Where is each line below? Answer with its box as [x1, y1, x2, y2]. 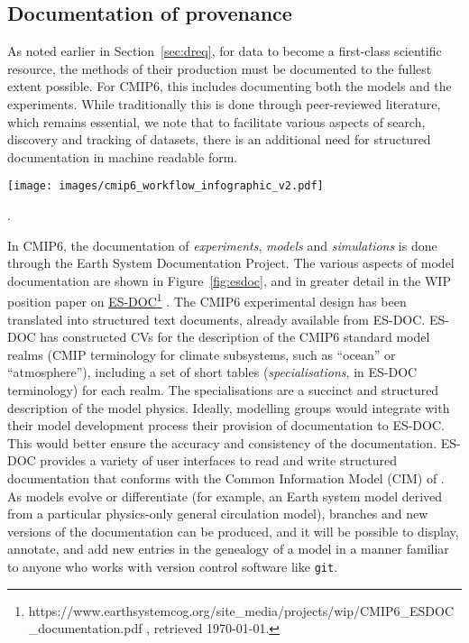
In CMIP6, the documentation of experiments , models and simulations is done [7, 235, 437, 254]
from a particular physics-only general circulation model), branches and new [7, 504, 428, 523]
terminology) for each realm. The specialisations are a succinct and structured [7, 381, 439, 400]
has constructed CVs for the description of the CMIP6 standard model [40, 327, 430, 346]
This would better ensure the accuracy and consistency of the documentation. [7, 433, 437, 452]
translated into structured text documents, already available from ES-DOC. [7, 309, 426, 328]
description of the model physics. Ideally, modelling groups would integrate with [7, 398, 450, 417]
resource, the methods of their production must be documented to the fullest [7, 59, 432, 78]
